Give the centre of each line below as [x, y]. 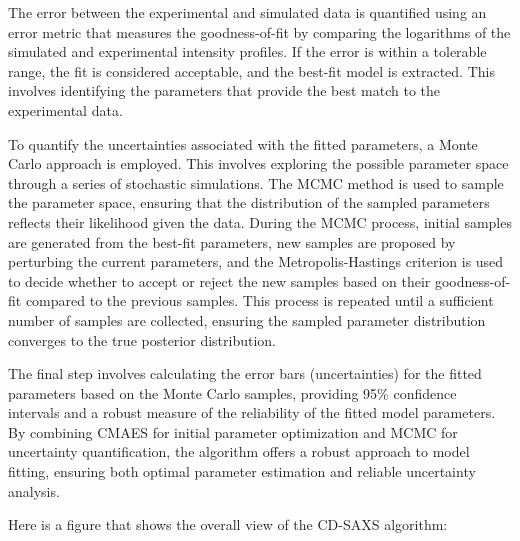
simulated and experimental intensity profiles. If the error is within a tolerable [247, 51]
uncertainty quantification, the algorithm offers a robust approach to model [239, 451]
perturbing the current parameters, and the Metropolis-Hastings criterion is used [256, 261]
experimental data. [65, 109]
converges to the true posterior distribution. [142, 339]
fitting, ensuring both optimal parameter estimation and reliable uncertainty [242, 471]
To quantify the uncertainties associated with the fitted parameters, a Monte [243, 143]
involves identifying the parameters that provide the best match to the [224, 90]
